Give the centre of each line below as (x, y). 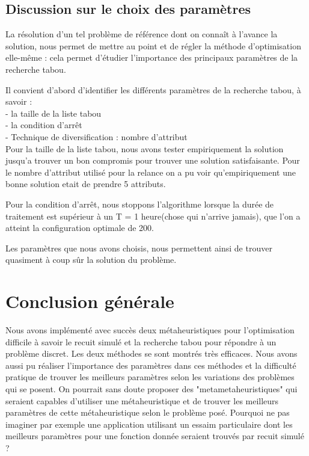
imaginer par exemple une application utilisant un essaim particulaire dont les (149, 424)
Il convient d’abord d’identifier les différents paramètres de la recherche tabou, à (153, 89)
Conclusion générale (90, 301)
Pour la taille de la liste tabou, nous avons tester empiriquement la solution (145, 148)
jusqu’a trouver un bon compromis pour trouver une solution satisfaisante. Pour (153, 160)
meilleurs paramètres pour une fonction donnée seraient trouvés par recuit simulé (155, 436)
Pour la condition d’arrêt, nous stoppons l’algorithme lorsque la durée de (140, 204)
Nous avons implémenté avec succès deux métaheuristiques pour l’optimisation (150, 330)
